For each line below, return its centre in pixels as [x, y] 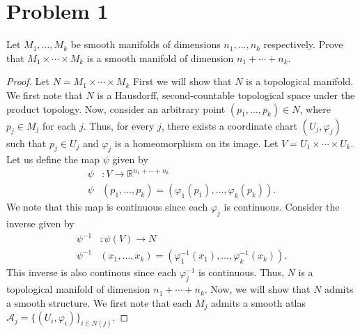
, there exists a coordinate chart [229, 125]
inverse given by [40, 223]
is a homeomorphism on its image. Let [196, 143]
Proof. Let [28, 81]
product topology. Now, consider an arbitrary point [116, 108]
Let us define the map [53, 159]
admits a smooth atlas [259, 302]
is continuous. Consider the [282, 207]
